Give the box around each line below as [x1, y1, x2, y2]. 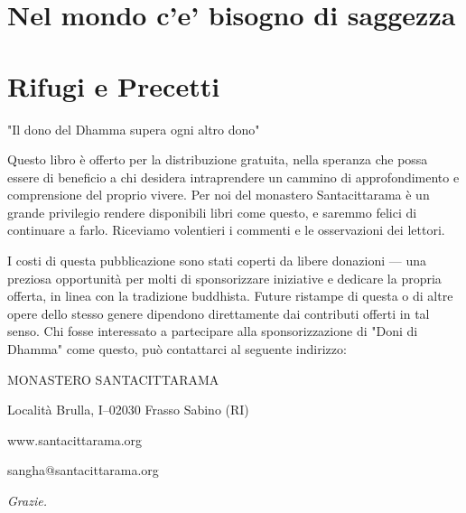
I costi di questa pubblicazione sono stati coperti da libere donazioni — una [7, 251, 426, 270]
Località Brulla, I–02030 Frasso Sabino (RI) [7, 400, 249, 419]
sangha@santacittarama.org [7, 461, 159, 480]
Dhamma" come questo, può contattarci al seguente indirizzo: [7, 340, 347, 359]
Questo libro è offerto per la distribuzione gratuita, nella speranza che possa [7, 150, 428, 169]
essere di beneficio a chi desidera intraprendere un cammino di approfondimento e [7, 167, 460, 186]
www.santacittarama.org [7, 430, 143, 449]
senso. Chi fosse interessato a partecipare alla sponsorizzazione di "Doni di [7, 322, 418, 340]
